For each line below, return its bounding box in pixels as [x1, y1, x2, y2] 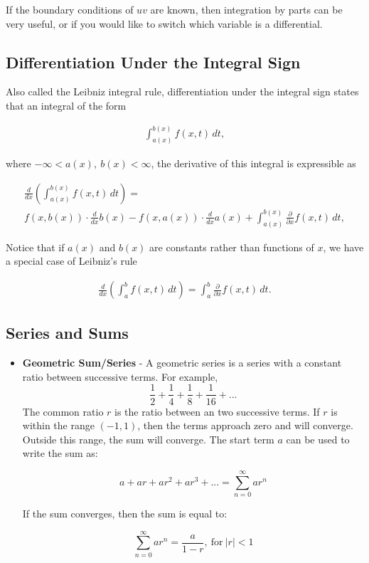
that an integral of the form [6, 98, 127, 112]
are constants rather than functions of [149, 239, 314, 254]
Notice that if [6, 239, 65, 254]
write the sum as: [22, 446, 98, 461]
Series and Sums [6, 322, 129, 344]
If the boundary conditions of [6, 2, 134, 16]
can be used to [286, 431, 350, 446]
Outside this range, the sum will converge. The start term [22, 431, 274, 446]
